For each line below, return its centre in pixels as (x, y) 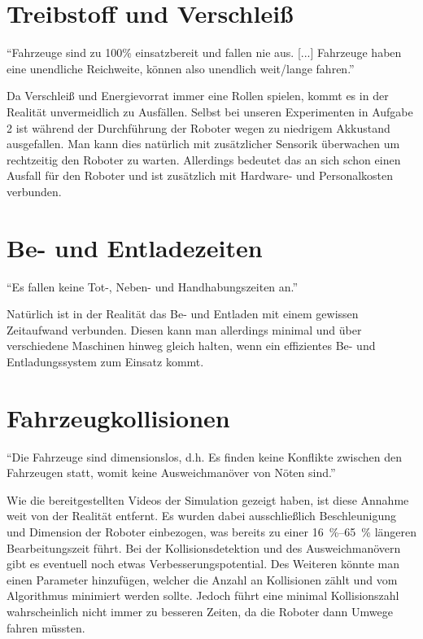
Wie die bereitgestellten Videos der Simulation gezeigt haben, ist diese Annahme (208, 499)
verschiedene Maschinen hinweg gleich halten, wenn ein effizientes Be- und (191, 346)
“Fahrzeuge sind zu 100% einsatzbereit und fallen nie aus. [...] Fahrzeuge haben (204, 53)
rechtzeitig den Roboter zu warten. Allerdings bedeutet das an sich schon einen (204, 159)
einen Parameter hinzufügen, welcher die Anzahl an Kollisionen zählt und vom (202, 579)
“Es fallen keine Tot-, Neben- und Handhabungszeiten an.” (153, 286)
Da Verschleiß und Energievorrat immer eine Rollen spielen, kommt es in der (198, 96)
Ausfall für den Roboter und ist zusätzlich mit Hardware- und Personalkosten (200, 175)
